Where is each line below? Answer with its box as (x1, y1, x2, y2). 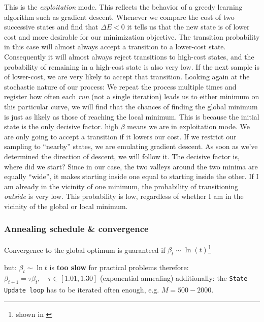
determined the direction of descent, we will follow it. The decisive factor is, (4, 151, 240, 161)
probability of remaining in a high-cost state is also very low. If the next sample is (4, 61, 260, 72)
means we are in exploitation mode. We (127, 121, 250, 132)
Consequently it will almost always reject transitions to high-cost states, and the (4, 51, 254, 62)
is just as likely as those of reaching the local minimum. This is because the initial (4, 111, 259, 122)
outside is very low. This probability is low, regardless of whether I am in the (4, 191, 244, 201)
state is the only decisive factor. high (4, 121, 119, 132)
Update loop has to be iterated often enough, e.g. (4, 284, 159, 295)
